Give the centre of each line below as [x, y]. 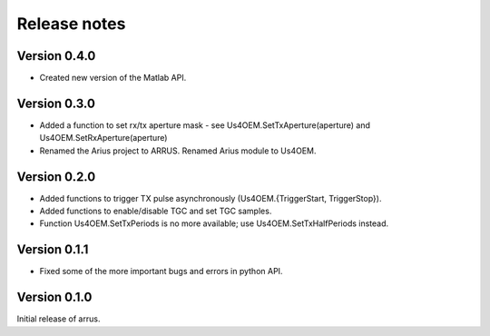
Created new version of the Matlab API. [113, 78]
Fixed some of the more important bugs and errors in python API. [161, 272]
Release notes [71, 24]
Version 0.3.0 [56, 103]
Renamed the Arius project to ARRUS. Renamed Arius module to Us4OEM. [178, 151]
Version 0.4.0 [56, 56]
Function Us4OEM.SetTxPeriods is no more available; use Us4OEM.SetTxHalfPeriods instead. [214, 223]
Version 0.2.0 [56, 177]
